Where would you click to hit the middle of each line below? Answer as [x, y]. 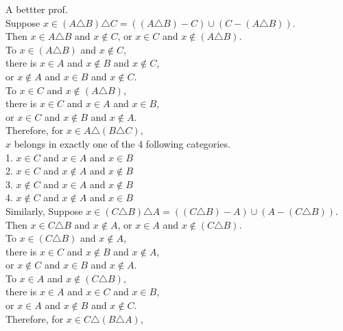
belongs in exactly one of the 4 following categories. [122, 143]
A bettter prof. [37, 9]
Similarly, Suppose [44, 210]
